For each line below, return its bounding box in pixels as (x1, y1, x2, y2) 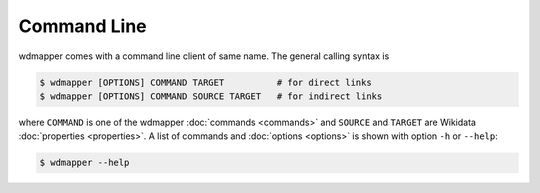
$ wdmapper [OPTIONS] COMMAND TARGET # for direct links (39, 76, 372, 88)
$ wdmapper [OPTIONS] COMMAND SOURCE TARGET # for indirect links (39, 90, 383, 102)
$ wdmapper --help (39, 157, 130, 169)
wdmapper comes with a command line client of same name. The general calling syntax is (18, 50, 390, 62)
